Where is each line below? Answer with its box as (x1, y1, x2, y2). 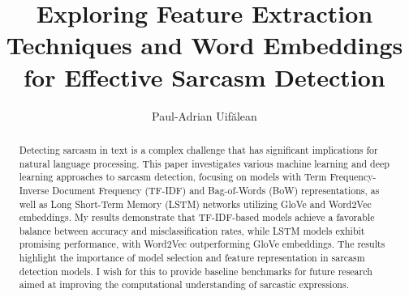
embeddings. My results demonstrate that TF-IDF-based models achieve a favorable (19, 210, 375, 224)
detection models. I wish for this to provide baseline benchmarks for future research (19, 264, 372, 278)
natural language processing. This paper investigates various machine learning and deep (19, 156, 390, 170)
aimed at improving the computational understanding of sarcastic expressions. (19, 278, 349, 291)
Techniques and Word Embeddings (6, 28, 403, 62)
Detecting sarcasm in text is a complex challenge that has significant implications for (19, 142, 378, 156)
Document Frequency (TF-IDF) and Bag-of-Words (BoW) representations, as (52, 183, 380, 197)
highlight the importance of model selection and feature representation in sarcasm (19, 251, 365, 265)
